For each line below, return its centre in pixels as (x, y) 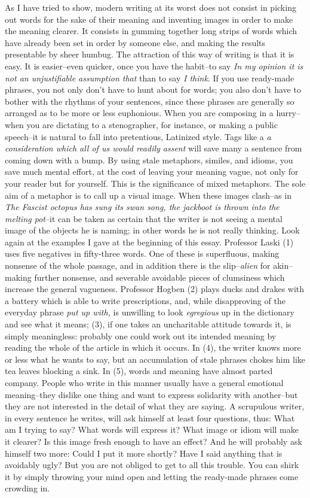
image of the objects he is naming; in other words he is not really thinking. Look (152, 230)
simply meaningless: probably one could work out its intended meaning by (141, 335)
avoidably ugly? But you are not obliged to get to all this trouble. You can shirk (152, 465)
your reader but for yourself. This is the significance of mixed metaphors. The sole (155, 183)
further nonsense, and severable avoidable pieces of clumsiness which (159, 277)
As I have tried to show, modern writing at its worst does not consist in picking (151, 7)
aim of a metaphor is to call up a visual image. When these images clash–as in (148, 195)
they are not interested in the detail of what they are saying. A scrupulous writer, (155, 406)
